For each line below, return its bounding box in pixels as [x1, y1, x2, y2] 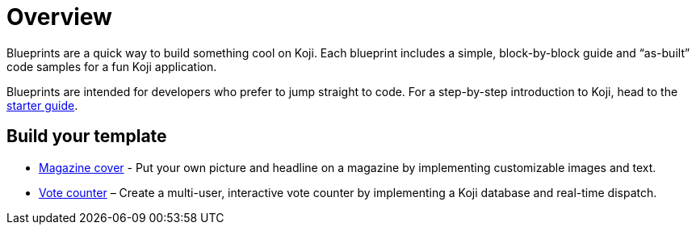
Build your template [6, 126, 167, 147]
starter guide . [6, 98, 78, 112]
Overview [6, 3, 112, 31]
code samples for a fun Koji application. [6, 59, 217, 73]
